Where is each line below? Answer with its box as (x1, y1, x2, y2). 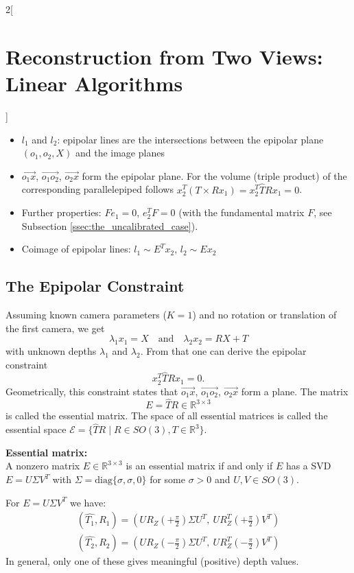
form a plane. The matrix (241, 384, 349, 398)
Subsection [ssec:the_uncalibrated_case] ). (21, 218, 198, 233)
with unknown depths (5, 344, 97, 358)
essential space (5, 422, 67, 436)
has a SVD (285, 458, 331, 473)
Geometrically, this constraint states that (5, 384, 178, 398)
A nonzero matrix (5, 458, 80, 473)
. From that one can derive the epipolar (140, 344, 307, 358)
